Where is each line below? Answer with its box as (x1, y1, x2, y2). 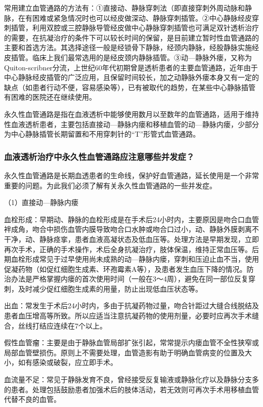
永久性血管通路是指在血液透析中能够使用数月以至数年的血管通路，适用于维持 (4, 108, 259, 119)
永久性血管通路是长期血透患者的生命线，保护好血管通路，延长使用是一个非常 (4, 170, 259, 180)
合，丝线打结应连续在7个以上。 (4, 320, 107, 331)
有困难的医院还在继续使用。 (4, 92, 96, 102)
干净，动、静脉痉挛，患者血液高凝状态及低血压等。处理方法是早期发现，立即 (4, 233, 259, 244)
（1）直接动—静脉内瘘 (4, 197, 78, 208)
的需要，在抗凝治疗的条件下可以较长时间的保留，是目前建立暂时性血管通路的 (4, 32, 259, 43)
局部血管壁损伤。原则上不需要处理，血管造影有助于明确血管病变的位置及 (4, 347, 245, 357)
